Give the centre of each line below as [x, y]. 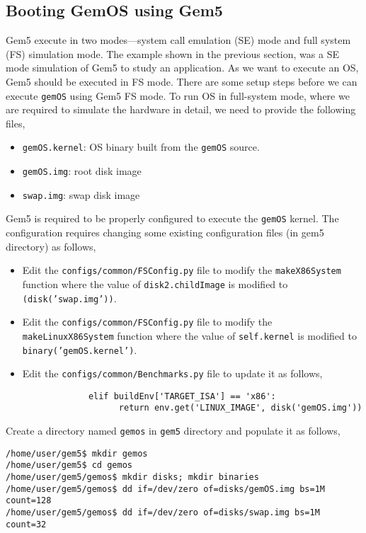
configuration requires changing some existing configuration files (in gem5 [165, 233]
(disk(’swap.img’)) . [69, 298]
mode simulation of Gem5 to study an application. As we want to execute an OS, [182, 68]
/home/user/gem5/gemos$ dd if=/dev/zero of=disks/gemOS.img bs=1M [166, 489]
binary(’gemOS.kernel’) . [80, 349]
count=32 [26, 524]
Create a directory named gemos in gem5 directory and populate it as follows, [173, 431]
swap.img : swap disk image [81, 194]
